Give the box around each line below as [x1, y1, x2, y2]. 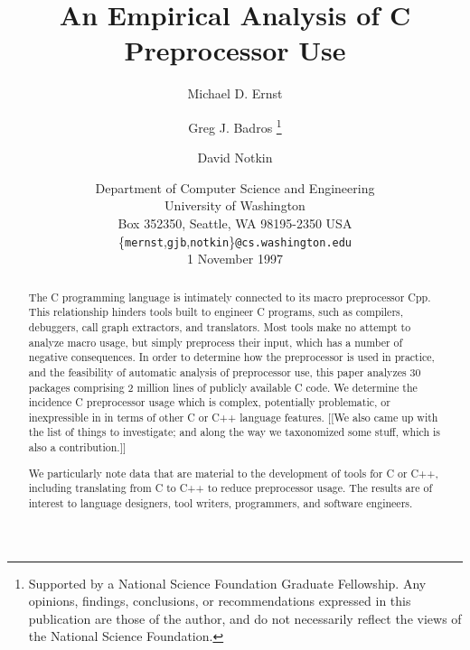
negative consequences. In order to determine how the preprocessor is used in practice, [28, 349, 435, 365]
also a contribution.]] [28, 440, 127, 455]
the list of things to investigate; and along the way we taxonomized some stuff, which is [28, 424, 440, 440]
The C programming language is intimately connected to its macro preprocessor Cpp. [28, 289, 431, 304]
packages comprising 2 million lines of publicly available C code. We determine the [28, 379, 418, 395]
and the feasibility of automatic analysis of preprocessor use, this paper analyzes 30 [28, 364, 421, 379]
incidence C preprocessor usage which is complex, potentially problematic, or [28, 395, 390, 410]
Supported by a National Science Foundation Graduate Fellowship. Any [28, 573, 427, 592]
